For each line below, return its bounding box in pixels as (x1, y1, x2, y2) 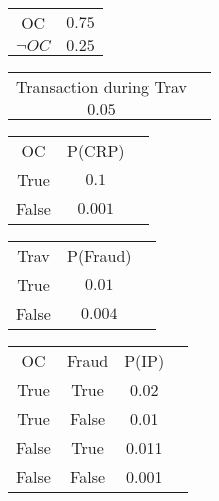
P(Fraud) (66, 244, 132, 267)
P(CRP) (66, 139, 125, 162)
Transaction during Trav (16, 75, 187, 98)
